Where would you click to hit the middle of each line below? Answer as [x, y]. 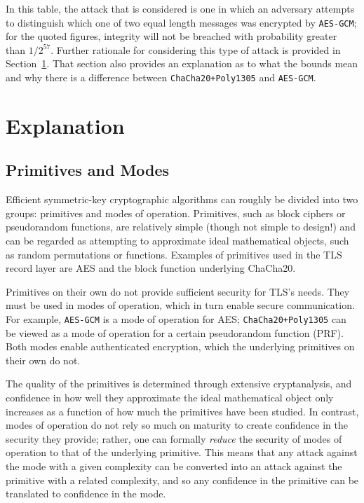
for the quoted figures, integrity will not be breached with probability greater [171, 36]
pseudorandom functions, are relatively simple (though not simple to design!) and [181, 227]
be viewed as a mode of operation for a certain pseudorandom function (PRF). [175, 332]
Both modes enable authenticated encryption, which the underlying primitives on [180, 346]
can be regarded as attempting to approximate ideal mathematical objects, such [177, 241]
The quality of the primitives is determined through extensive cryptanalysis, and [179, 384]
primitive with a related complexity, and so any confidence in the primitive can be [182, 480]
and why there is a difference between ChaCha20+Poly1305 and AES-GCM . [161, 77]
